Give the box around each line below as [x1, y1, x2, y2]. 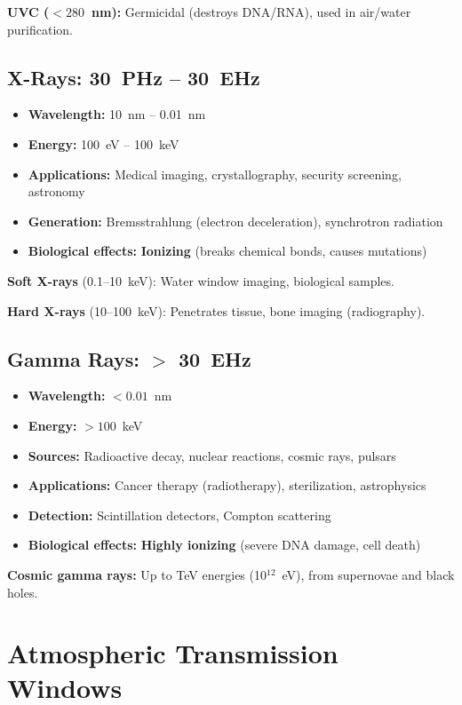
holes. [7, 582, 38, 601]
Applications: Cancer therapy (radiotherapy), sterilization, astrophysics [28, 476, 426, 495]
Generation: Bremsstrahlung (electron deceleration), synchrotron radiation [28, 211, 443, 230]
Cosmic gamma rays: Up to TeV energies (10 [7, 565, 267, 583]
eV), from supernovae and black [282, 565, 455, 583]
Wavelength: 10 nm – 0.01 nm [28, 105, 206, 123]
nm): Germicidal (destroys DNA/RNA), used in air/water [92, 3, 411, 20]
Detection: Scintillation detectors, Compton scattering [28, 505, 331, 524]
